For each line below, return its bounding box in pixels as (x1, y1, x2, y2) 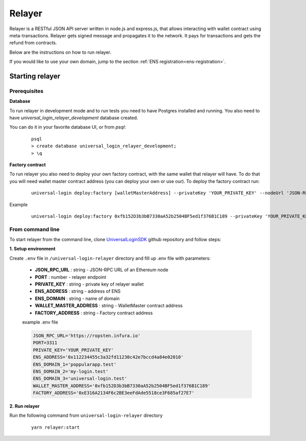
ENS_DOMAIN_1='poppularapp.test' (33, 361, 117, 367)
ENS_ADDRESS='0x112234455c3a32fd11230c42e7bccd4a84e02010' (33, 354, 184, 360)
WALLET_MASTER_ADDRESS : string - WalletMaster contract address (35, 303, 183, 309)
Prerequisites (9, 87, 43, 95)
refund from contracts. (9, 40, 57, 46)
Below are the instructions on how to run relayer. (9, 49, 112, 55)
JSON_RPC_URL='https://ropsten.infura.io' (33, 333, 141, 338)
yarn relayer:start (31, 424, 80, 430)
